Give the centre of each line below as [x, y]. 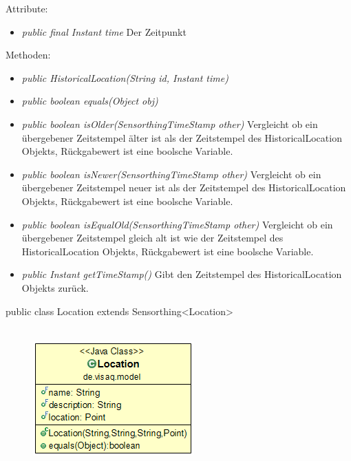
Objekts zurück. [55, 287]
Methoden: [28, 55]
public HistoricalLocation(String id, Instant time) [125, 77]
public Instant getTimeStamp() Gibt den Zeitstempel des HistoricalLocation [182, 274]
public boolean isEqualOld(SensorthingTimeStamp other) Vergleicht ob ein [177, 224]
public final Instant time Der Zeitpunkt [104, 31]
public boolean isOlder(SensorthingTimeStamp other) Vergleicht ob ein [170, 124]
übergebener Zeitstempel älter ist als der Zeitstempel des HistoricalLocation [182, 137]
